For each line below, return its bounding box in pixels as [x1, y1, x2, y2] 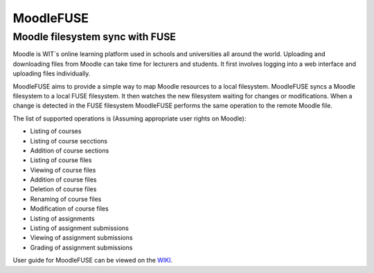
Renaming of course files [30, 195, 102, 203]
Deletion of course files [30, 185, 97, 193]
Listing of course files [30, 156, 92, 164]
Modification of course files [30, 204, 109, 213]
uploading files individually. [12, 69, 91, 78]
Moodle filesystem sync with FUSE [12, 30, 177, 43]
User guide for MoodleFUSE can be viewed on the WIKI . [12, 256, 173, 265]
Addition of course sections [30, 146, 109, 155]
